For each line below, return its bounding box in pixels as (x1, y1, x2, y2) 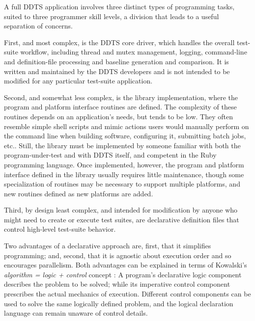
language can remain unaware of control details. (4, 308, 148, 318)
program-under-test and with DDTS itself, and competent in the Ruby (4, 150, 217, 160)
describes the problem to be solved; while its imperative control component (4, 279, 230, 289)
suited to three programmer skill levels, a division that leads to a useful (4, 11, 219, 21)
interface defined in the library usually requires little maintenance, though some (4, 169, 244, 179)
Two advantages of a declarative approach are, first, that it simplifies (4, 241, 211, 251)
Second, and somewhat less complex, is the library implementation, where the (4, 92, 238, 102)
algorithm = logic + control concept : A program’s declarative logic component (4, 269, 242, 279)
